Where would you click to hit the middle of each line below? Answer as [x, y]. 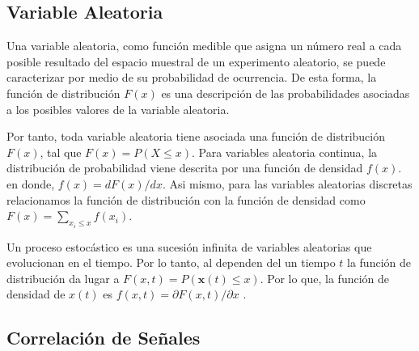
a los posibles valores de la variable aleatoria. [118, 109]
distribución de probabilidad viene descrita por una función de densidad [185, 168]
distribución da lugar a [63, 278]
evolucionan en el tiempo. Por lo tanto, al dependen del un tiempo [171, 262]
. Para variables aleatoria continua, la [285, 152]
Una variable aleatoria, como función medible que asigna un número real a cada [204, 46]
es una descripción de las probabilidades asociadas [286, 93]
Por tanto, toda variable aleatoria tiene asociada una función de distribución [196, 136]
